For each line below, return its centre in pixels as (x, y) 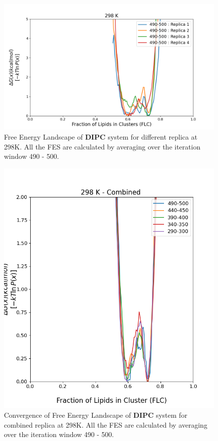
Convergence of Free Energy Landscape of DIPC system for (96, 415)
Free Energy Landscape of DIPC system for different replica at (101, 136)
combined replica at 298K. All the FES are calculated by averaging (106, 424)
